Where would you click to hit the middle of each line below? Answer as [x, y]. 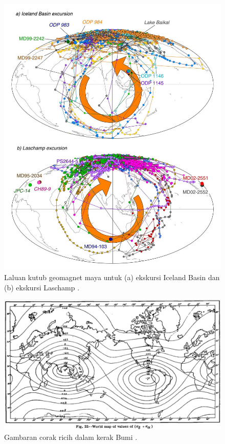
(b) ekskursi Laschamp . [42, 287]
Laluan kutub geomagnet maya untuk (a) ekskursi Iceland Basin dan [112, 277]
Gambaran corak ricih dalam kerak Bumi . [71, 437]
